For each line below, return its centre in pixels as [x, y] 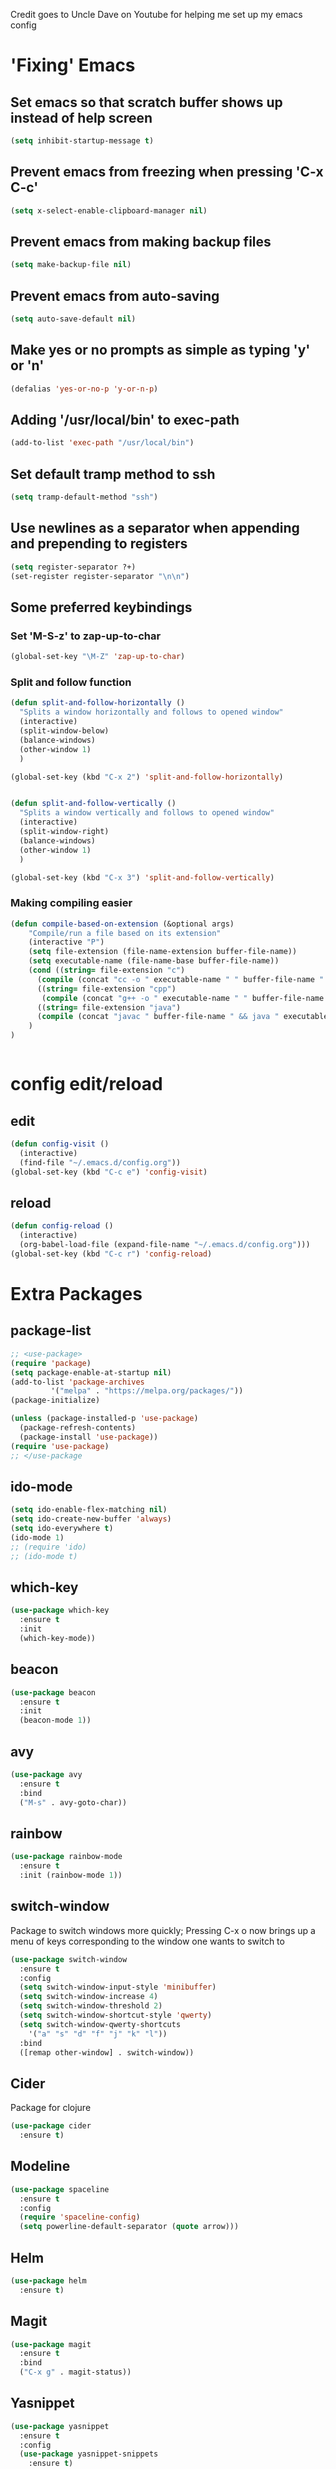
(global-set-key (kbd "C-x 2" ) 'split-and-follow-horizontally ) [147, 777]
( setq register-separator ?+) [73, 567]
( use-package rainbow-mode [66, 1857]
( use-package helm [48, 2280]
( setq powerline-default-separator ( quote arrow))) [129, 2227]
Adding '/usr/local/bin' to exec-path [125, 420]
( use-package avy [46, 1775]
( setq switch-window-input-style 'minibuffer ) [118, 1987]
